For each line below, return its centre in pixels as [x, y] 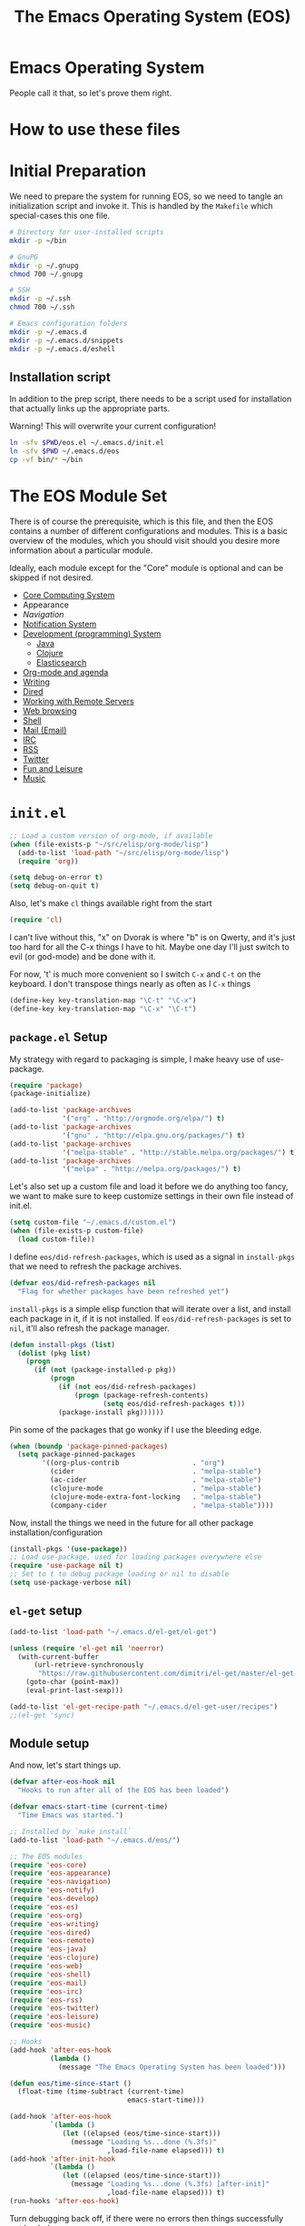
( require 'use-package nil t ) [67, 1566]
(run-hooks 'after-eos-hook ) [64, 2201]
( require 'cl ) [36, 920]
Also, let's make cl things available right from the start [111, 903]
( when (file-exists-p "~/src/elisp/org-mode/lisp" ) [109, 844]
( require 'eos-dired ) [50, 1932]
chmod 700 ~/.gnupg [46, 274]
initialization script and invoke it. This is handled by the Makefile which [142, 206]
